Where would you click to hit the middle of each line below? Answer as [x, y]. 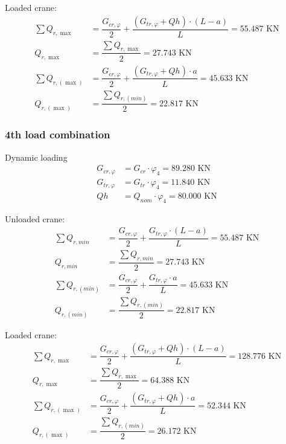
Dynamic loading [36, 157]
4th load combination [58, 134]
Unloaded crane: [35, 218]
